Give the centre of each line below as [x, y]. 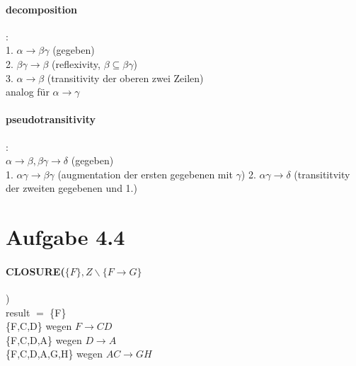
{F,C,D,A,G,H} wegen [54, 354]
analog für [28, 92]
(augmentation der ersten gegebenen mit [145, 174]
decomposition [41, 9]
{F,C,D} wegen [39, 326]
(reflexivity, [76, 63]
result [18, 312]
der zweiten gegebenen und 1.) [71, 188]
